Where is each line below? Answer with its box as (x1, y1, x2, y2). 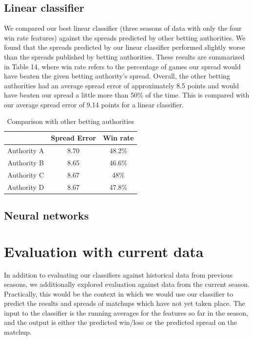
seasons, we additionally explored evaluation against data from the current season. (4, 279, 250, 289)
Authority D (7, 181, 44, 192)
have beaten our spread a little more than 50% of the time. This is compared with (4, 90, 250, 100)
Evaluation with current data (4, 241, 204, 261)
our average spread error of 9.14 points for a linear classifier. (4, 99, 184, 109)
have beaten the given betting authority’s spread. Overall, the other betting (4, 71, 230, 81)
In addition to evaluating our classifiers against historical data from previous (4, 269, 233, 280)
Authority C (7, 169, 44, 180)
